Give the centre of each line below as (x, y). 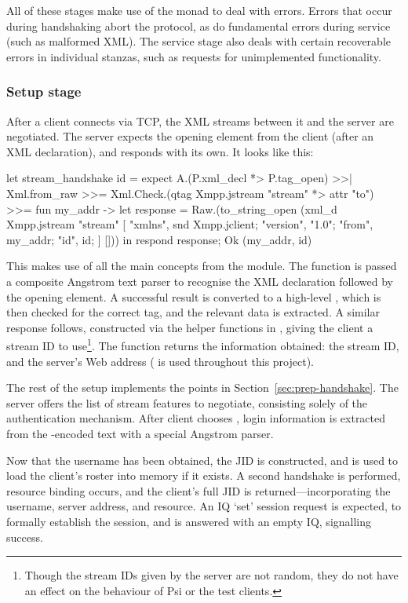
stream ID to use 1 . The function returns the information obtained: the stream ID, (203, 344)
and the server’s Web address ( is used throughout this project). (160, 361)
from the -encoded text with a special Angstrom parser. (140, 433)
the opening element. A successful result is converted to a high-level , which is (194, 296)
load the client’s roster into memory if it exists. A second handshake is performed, (204, 475)
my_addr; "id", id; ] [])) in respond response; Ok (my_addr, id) (159, 239)
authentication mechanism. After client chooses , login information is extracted (196, 418)
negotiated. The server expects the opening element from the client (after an (190, 136)
